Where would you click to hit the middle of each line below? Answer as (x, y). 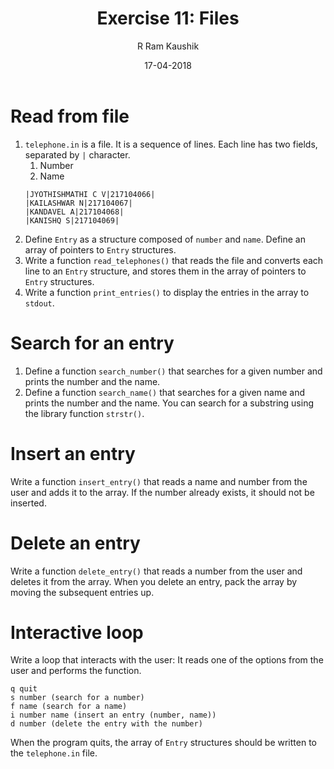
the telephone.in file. (54, 753)
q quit (24, 689)
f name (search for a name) (69, 707)
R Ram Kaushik (168, 46)
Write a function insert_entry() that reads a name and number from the (159, 481)
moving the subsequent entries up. (82, 592)
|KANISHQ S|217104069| (72, 220)
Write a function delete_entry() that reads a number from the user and (156, 571)
